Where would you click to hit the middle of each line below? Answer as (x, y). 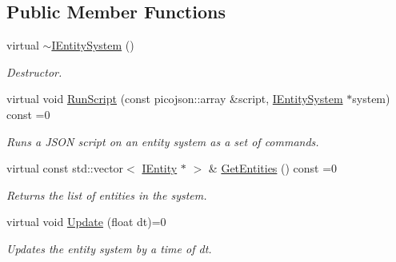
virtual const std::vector (65, 168)
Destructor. (34, 71)
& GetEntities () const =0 (273, 168)
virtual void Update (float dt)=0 (86, 222)
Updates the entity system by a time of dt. (109, 248)
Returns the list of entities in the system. (107, 195)
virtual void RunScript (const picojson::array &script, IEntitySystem (175, 99)
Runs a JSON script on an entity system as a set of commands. (163, 141)
